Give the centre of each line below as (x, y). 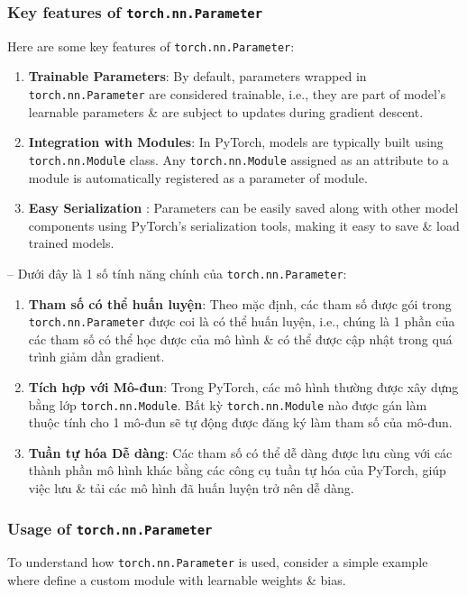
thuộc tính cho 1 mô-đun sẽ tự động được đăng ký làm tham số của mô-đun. (240, 422)
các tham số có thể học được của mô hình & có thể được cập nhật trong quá (240, 339)
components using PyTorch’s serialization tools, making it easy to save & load (244, 225)
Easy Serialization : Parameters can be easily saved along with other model (243, 208)
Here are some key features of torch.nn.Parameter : (151, 46)
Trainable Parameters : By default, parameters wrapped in (197, 76)
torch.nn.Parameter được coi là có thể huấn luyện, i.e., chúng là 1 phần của (242, 321)
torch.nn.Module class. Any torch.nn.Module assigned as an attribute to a (238, 159)
